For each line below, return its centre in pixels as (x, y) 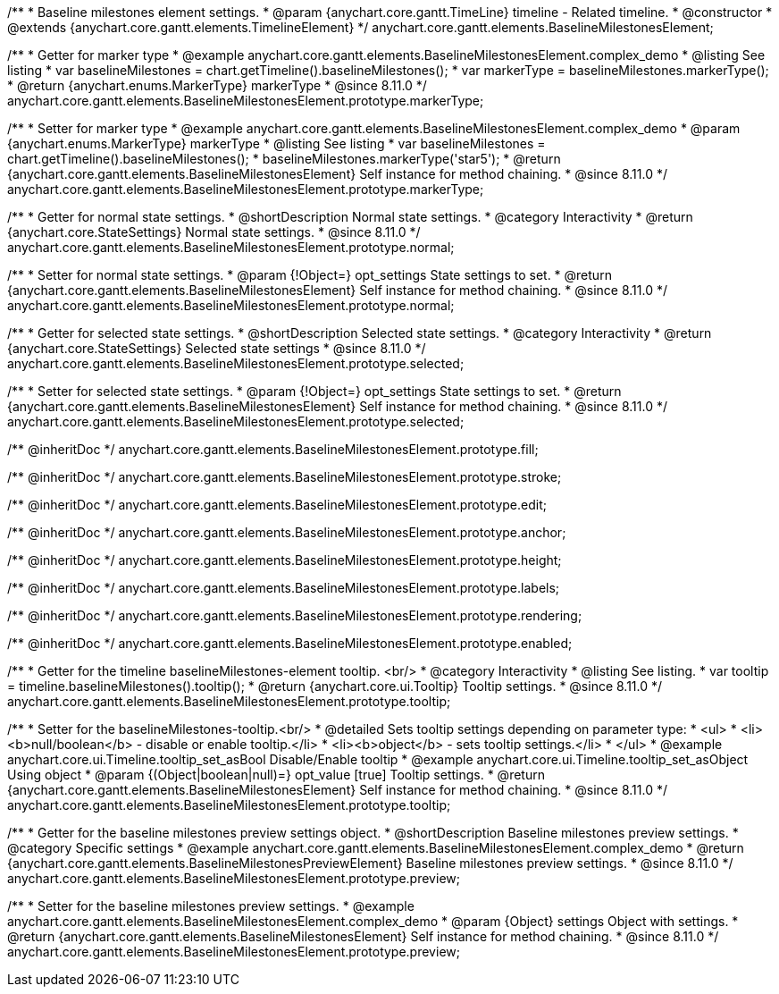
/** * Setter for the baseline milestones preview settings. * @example (211, 906)
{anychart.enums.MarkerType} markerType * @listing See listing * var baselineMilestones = (276, 143)
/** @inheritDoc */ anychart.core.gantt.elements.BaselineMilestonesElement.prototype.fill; (273, 449)
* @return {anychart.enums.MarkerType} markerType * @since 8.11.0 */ (217, 85)
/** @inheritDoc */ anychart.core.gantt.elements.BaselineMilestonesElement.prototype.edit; (277, 505)
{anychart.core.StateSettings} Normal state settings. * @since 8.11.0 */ (214, 232)
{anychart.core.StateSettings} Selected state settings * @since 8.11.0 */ (217, 348)
